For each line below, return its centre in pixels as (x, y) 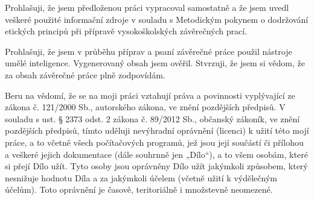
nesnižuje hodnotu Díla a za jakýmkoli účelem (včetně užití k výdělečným (141, 177)
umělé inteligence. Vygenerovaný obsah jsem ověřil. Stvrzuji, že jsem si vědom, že (155, 63)
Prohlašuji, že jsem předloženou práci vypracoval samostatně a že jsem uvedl (147, 7)
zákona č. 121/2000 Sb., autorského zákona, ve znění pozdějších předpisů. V (145, 107)
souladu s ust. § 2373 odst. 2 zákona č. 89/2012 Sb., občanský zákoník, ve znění (152, 118)
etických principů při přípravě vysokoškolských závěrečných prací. (126, 31)
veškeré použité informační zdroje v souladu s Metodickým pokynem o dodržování (157, 19)
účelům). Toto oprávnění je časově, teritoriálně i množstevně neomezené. (139, 189)
